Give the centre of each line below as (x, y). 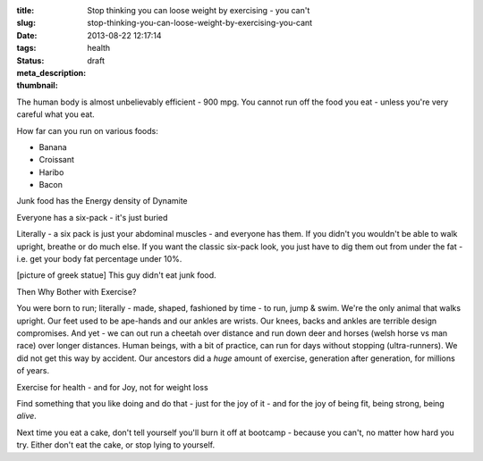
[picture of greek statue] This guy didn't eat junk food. (116, 275)
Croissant (57, 160)
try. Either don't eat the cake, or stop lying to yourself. (115, 445)
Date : (27, 35)
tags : (26, 48)
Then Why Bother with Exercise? (76, 291)
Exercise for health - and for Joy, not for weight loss (113, 387)
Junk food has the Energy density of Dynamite (102, 201)
